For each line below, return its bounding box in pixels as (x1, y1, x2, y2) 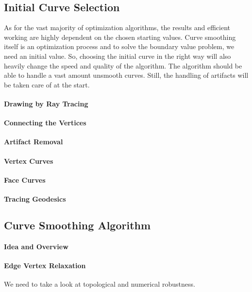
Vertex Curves (4, 155, 53, 166)
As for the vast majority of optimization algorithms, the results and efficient (4, 22, 231, 33)
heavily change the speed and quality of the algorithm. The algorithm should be (4, 60, 242, 70)
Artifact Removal (4, 137, 63, 147)
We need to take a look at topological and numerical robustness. (4, 279, 195, 289)
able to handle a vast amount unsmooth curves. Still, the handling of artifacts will (4, 70, 249, 80)
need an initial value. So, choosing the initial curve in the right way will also (4, 51, 231, 61)
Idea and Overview (4, 241, 68, 251)
